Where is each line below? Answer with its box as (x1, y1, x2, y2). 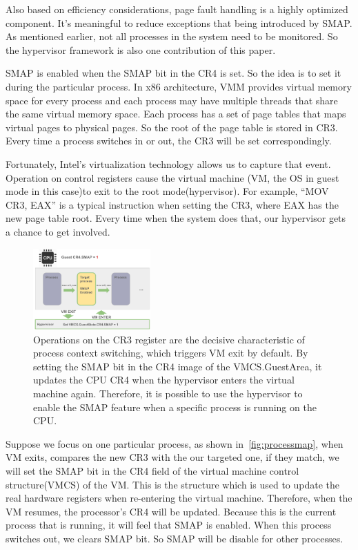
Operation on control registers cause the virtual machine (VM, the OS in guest (6, 170, 339, 184)
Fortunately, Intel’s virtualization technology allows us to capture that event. (6, 156, 331, 171)
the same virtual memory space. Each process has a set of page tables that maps (6, 106, 346, 121)
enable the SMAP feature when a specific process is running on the (33, 399, 317, 414)
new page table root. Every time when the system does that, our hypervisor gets (6, 211, 346, 225)
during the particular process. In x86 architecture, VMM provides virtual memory (6, 79, 352, 93)
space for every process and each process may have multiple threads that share (6, 93, 338, 107)
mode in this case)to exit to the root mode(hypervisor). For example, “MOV (6, 184, 329, 198)
